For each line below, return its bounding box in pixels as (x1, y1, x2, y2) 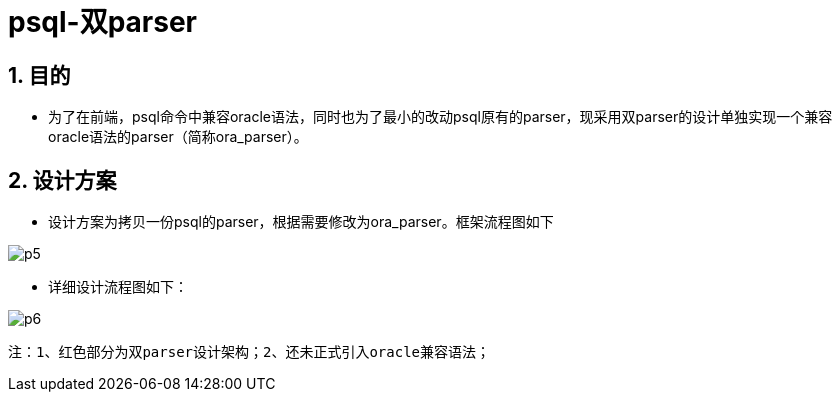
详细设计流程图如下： (48, 278, 188, 296)
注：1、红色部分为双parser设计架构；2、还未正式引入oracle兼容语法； (8, 344, 491, 361)
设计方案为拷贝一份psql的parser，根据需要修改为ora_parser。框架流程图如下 (48, 213, 554, 231)
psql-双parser (8, 5, 198, 39)
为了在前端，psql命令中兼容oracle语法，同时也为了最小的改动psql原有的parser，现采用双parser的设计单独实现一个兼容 (48, 108, 833, 126)
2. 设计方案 (8, 167, 117, 193)
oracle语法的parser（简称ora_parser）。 (48, 128, 308, 146)
